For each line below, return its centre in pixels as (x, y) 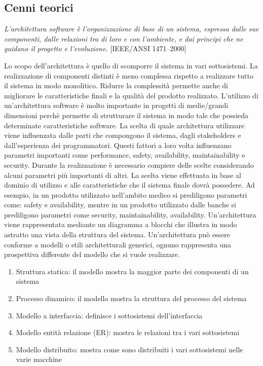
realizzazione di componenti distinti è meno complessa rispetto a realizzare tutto (129, 75)
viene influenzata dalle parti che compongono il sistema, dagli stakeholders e (123, 135)
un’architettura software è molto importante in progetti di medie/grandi (116, 105)
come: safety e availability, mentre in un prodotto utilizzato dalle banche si (120, 205)
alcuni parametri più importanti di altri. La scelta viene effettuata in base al (123, 175)
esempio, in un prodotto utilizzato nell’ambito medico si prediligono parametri (126, 194)
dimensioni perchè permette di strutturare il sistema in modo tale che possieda (126, 115)
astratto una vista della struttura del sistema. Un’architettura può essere (117, 234)
